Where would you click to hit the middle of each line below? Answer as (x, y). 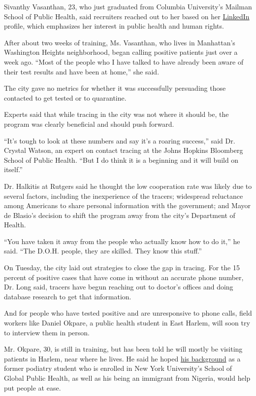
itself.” (13, 169)
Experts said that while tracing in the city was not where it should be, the (116, 114)
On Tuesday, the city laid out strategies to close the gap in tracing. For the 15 (122, 268)
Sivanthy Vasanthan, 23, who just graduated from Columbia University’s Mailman (128, 6)
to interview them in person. (47, 332)
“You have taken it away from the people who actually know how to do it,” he (122, 241)
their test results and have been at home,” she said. (82, 71)
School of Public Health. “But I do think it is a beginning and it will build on (121, 160)
